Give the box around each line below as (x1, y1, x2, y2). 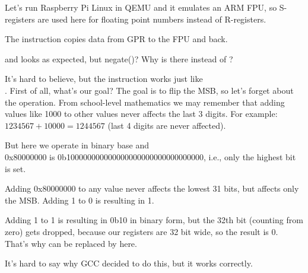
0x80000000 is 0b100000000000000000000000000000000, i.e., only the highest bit (5, 150, 296, 163)
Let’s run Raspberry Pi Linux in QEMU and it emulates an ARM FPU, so (5, 1, 277, 13)
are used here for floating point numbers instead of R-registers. (37, 12, 266, 25)
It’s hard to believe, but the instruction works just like (5, 72, 203, 85)
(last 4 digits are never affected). (107, 119, 226, 131)
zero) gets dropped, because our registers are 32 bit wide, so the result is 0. (5, 225, 278, 237)
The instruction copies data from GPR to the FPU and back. (5, 33, 228, 45)
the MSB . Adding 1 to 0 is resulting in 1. (5, 193, 154, 206)
